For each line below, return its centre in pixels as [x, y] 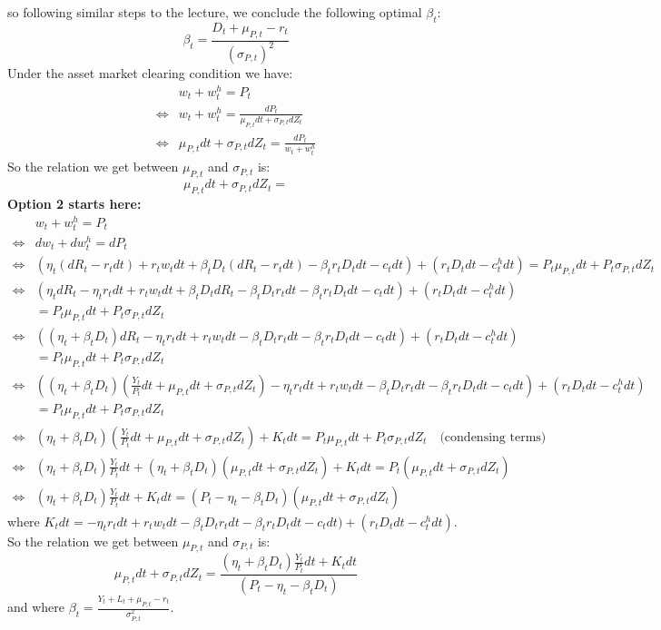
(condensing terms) [493, 437]
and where [36, 607]
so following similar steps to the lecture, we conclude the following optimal [215, 12]
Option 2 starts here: [74, 204]
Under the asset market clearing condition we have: [150, 72]
